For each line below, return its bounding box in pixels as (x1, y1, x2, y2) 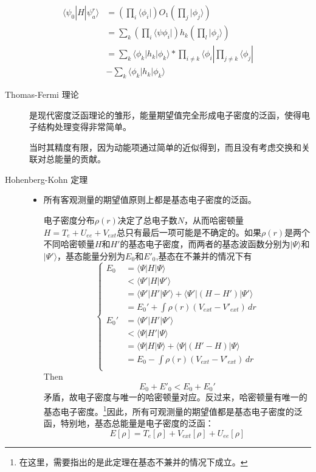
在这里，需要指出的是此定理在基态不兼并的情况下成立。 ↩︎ (19, 455, 248, 468)
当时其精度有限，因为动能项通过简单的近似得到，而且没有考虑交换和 (29, 140, 301, 153)
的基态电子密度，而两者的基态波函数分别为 (120, 238, 290, 250)
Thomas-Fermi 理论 (5, 87, 79, 100)
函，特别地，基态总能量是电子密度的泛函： (43, 417, 214, 429)
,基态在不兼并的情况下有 (156, 249, 252, 262)
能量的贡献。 (54, 152, 106, 165)
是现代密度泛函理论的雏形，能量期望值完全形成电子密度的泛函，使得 (29, 108, 301, 121)
